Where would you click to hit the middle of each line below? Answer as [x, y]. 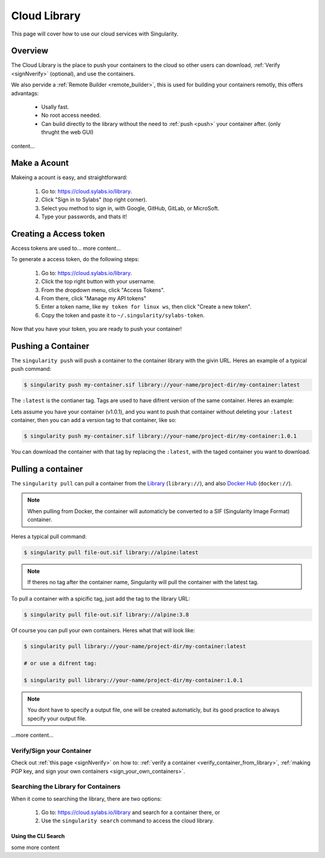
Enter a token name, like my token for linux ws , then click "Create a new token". [147, 307]
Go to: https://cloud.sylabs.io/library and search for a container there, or [131, 812]
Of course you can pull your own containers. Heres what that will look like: [103, 631]
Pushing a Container [50, 346]
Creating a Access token [58, 234]
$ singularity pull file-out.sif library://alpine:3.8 [106, 615]
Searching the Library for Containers [66, 787]
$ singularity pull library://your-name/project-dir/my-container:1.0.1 [133, 680]
